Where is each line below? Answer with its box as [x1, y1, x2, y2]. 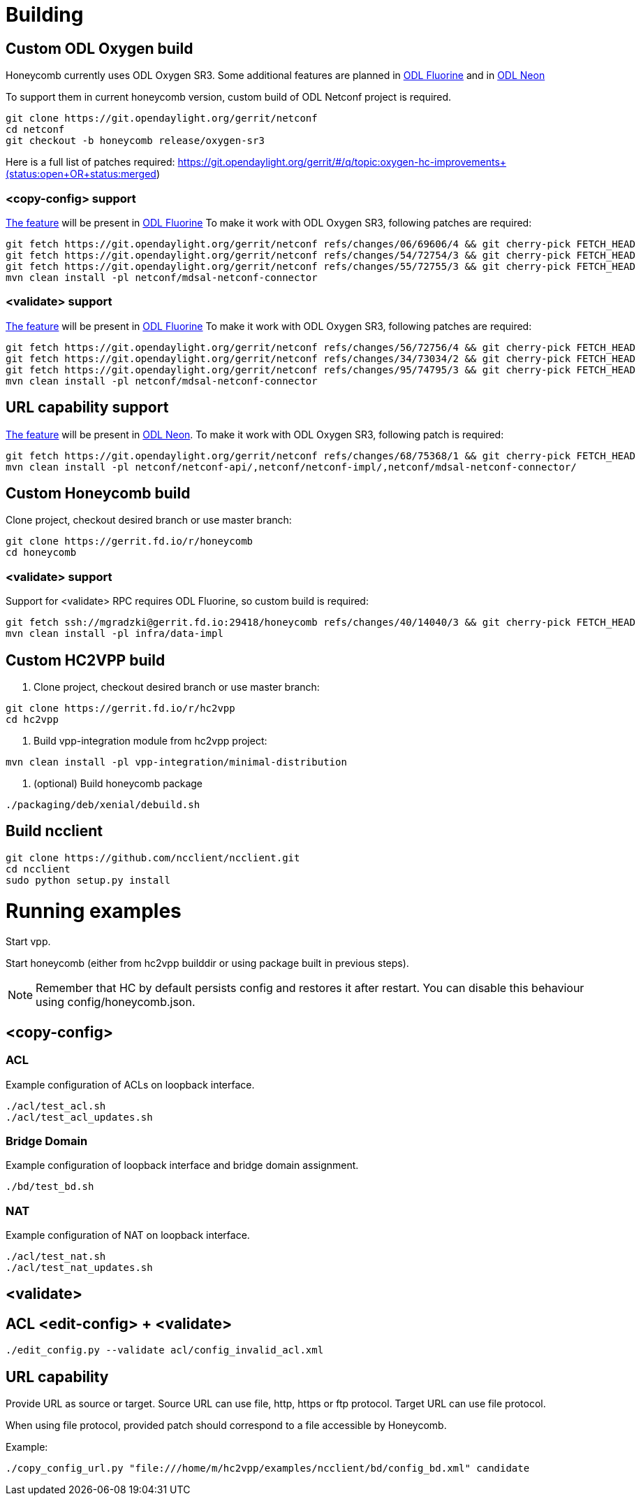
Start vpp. [6, 935, 51, 948]
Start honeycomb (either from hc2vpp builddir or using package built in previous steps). [6, 957, 409, 970]
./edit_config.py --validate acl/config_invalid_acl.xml [6, 1344, 324, 1356]
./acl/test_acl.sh [6, 1100, 106, 1112]
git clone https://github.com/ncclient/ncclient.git [6, 852, 300, 863]
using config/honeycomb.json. [36, 995, 196, 1010]
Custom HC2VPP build [6, 651, 165, 669]
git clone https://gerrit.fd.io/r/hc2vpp [6, 702, 235, 714]
